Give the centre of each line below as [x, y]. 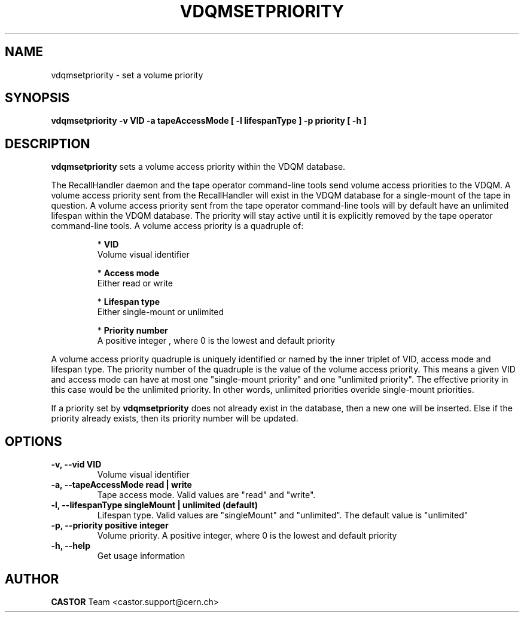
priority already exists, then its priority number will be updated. [175, 419]
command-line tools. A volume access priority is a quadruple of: [177, 226]
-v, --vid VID [76, 465]
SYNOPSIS [37, 98]
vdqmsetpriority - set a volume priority [127, 75]
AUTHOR [32, 579]
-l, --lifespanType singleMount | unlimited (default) [154, 505]
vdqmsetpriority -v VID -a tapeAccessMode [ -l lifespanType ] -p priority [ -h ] [209, 121]
